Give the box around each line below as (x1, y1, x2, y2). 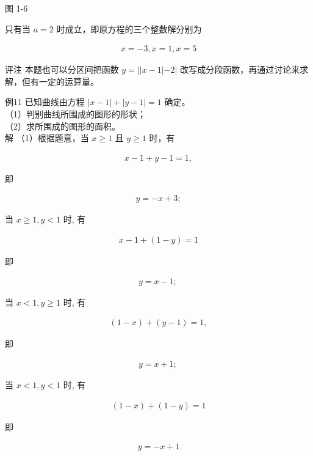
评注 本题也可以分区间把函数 (5, 63, 119, 76)
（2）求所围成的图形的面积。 (5, 119, 120, 132)
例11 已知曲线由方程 (5, 95, 85, 108)
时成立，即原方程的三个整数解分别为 (56, 22, 202, 35)
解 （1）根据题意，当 (5, 131, 89, 144)
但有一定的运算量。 (21, 75, 99, 87)
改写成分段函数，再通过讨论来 (180, 63, 300, 76)
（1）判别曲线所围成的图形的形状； (5, 108, 146, 120)
